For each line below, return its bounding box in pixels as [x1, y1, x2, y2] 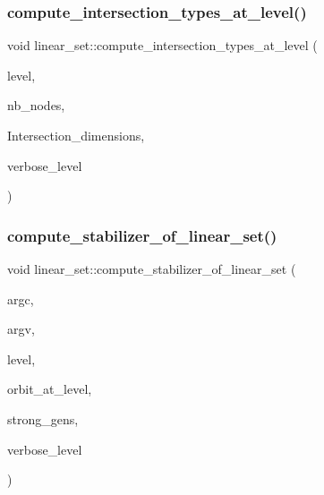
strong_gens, [7, 409, 79, 428]
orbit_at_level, [7, 380, 92, 398]
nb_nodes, [7, 96, 65, 115]
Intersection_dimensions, [7, 126, 145, 144]
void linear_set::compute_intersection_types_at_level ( [7, 36, 318, 55]
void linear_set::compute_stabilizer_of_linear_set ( [7, 260, 296, 277]
